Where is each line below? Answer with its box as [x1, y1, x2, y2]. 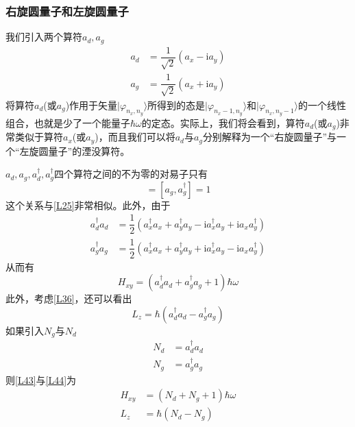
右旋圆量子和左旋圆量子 [5, 2, 129, 19]
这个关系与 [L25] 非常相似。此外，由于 [5, 197, 171, 212]
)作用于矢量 [65, 97, 118, 112]
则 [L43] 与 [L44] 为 [5, 372, 77, 387]
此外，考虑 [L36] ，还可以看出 [5, 291, 132, 306]
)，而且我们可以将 [95, 130, 175, 144]
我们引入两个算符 [5, 29, 82, 44]
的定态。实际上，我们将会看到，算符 [141, 115, 305, 130]
